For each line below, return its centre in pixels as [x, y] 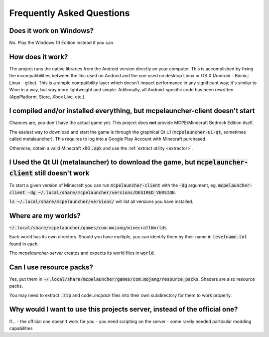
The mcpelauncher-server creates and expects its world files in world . [82, 253]
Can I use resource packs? [51, 267]
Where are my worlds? [45, 216]
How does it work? [39, 57]
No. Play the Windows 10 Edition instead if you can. [62, 43]
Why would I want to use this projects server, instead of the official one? [124, 309]
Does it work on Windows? [52, 31]
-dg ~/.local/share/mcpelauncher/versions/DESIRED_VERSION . [102, 192]
